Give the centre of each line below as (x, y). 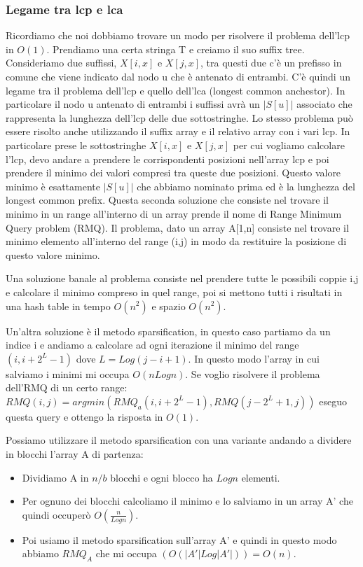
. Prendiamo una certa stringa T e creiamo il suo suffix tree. (176, 49)
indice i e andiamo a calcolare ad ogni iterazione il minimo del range (152, 345)
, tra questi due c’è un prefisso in (271, 63)
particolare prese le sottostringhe (76, 145)
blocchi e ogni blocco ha (162, 477)
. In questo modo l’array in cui (254, 358)
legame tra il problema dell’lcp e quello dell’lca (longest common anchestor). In (176, 90)
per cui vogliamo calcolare (289, 145)
